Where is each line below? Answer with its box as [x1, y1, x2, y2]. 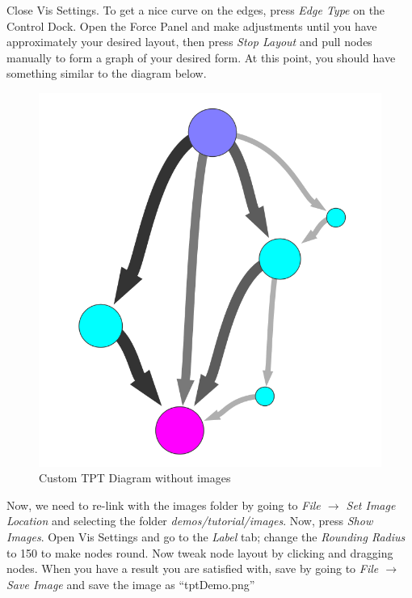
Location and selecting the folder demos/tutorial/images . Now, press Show [6, 512, 373, 529]
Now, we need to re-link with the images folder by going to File [6, 496, 321, 513]
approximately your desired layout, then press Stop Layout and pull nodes [6, 33, 372, 50]
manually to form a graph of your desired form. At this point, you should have [6, 49, 396, 66]
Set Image [346, 496, 396, 513]
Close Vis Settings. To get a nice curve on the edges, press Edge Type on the [6, 2, 385, 18]
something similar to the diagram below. [6, 65, 207, 82]
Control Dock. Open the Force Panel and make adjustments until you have [6, 17, 377, 34]
